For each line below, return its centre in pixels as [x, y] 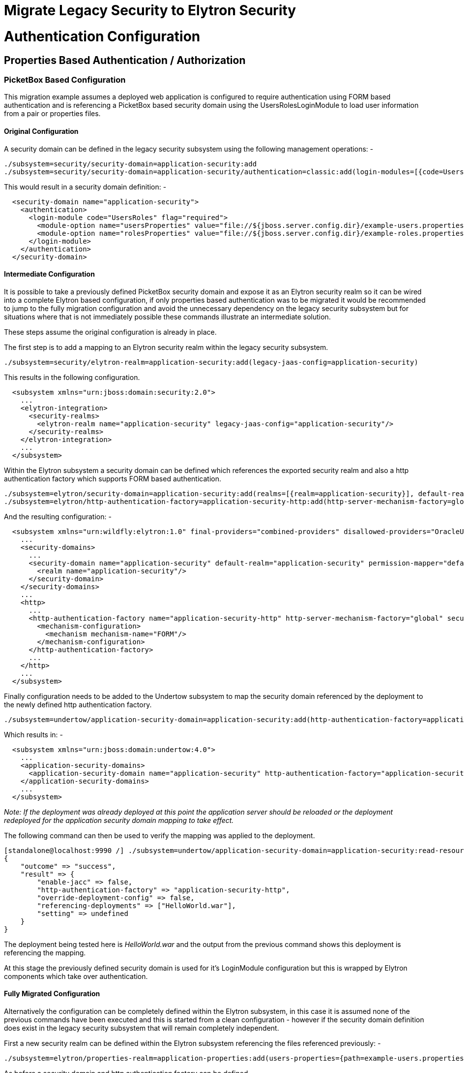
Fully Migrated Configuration [52, 994]
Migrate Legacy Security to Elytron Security [150, 10]
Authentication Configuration [102, 36]
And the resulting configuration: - [58, 516]
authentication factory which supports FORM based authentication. [113, 478]
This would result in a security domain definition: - [85, 187]
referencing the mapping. [45, 952]
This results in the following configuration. [72, 377]
